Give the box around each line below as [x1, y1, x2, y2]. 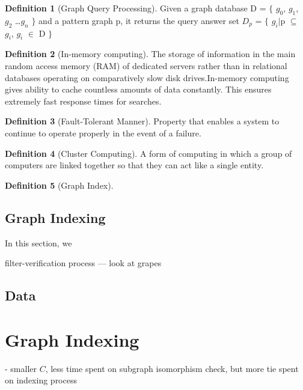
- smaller [5, 362, 37, 374]
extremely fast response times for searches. [5, 94, 162, 107]
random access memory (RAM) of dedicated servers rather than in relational [5, 59, 287, 72]
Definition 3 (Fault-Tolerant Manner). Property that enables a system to [5, 115, 280, 127]
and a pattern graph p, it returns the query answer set [38, 14, 239, 26]
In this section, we [5, 236, 72, 249]
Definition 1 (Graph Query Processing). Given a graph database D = [5, 2, 266, 14]
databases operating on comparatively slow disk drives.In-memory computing [5, 71, 289, 84]
